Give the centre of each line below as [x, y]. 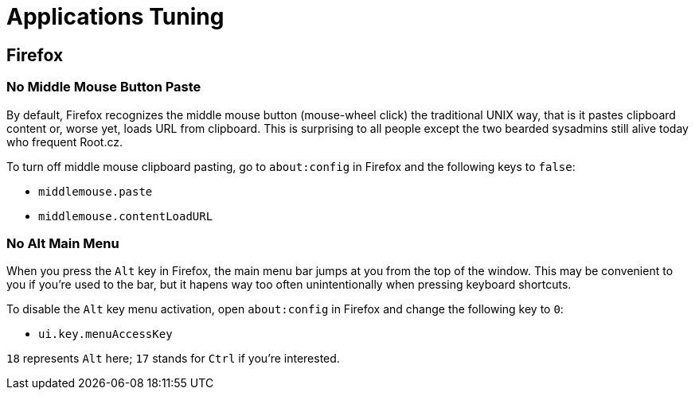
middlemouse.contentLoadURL [126, 216]
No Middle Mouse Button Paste [104, 87]
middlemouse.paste [96, 191]
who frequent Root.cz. [65, 142]
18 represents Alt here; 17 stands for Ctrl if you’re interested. [173, 359]
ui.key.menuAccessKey [105, 334]
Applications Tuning [115, 17]
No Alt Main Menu [63, 243]
